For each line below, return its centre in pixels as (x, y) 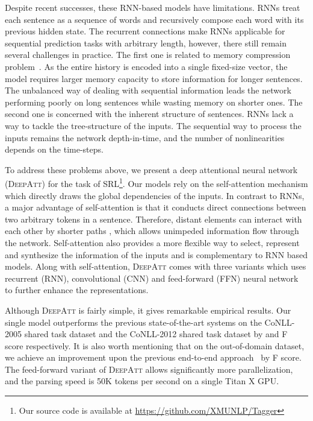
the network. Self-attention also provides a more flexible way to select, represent (152, 242)
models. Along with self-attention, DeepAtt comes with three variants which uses (156, 266)
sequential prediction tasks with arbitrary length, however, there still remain (146, 43)
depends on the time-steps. (54, 149)
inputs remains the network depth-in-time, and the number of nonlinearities (145, 137)
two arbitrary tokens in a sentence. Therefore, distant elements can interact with (153, 219)
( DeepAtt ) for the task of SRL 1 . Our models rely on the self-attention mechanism (156, 182)
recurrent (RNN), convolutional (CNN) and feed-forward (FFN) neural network (152, 278)
